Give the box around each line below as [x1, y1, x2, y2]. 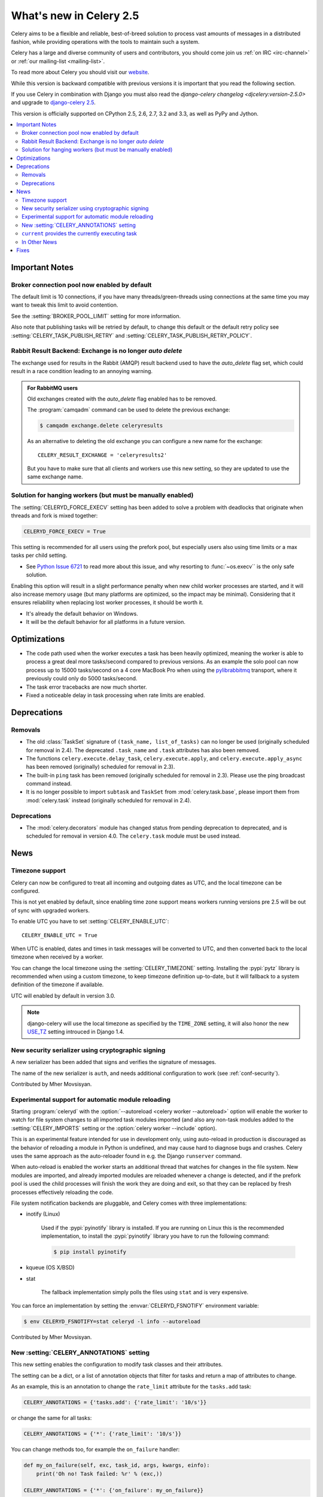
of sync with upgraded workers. [11, 907, 90, 914]
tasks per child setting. [11, 551, 68, 559]
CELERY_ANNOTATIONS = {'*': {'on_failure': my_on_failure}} [23, 1487, 204, 1494]
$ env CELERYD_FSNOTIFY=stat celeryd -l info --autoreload [23, 1318, 200, 1325]
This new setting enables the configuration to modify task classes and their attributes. [11, 1361, 223, 1368]
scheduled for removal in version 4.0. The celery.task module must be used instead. [26, 832, 241, 840]
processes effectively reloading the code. [11, 1189, 114, 1196]
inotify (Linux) [26, 1210, 60, 1218]
